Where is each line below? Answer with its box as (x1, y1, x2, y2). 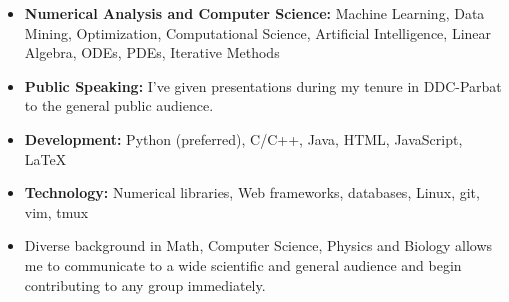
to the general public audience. (24, 95, 214, 116)
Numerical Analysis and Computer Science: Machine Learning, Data (24, 3, 485, 23)
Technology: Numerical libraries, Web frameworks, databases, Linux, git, (24, 182, 480, 203)
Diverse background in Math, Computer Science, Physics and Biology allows (24, 235, 493, 256)
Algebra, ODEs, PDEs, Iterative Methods (24, 42, 280, 63)
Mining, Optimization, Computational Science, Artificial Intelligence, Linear (24, 22, 492, 43)
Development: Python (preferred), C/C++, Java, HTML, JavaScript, (24, 128, 463, 149)
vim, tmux (24, 201, 89, 222)
